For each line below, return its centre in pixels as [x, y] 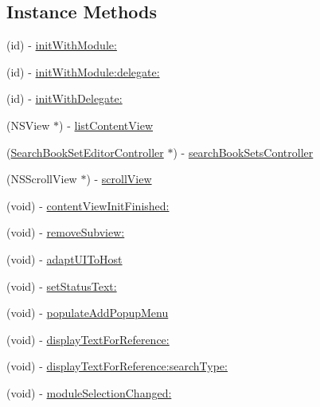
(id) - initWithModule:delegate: [83, 71]
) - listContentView [106, 125]
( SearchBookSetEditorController [85, 152]
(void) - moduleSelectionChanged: [89, 392]
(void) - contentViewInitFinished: [88, 205]
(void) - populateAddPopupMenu [88, 313]
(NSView [28, 125]
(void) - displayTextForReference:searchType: [117, 366]
